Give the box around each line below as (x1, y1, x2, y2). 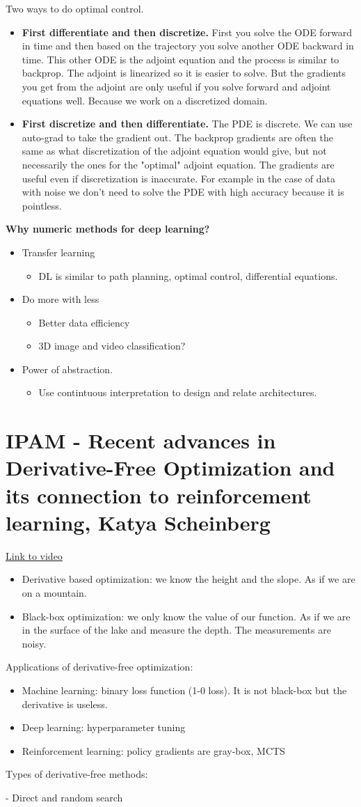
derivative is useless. (22, 696, 108, 711)
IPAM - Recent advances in (6, 426, 276, 455)
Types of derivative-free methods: (6, 767, 148, 781)
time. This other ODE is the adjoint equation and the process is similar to (22, 52, 339, 66)
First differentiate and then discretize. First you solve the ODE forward (22, 24, 353, 39)
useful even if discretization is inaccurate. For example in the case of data (22, 171, 335, 185)
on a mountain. (22, 585, 87, 600)
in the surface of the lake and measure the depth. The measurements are (22, 622, 331, 637)
